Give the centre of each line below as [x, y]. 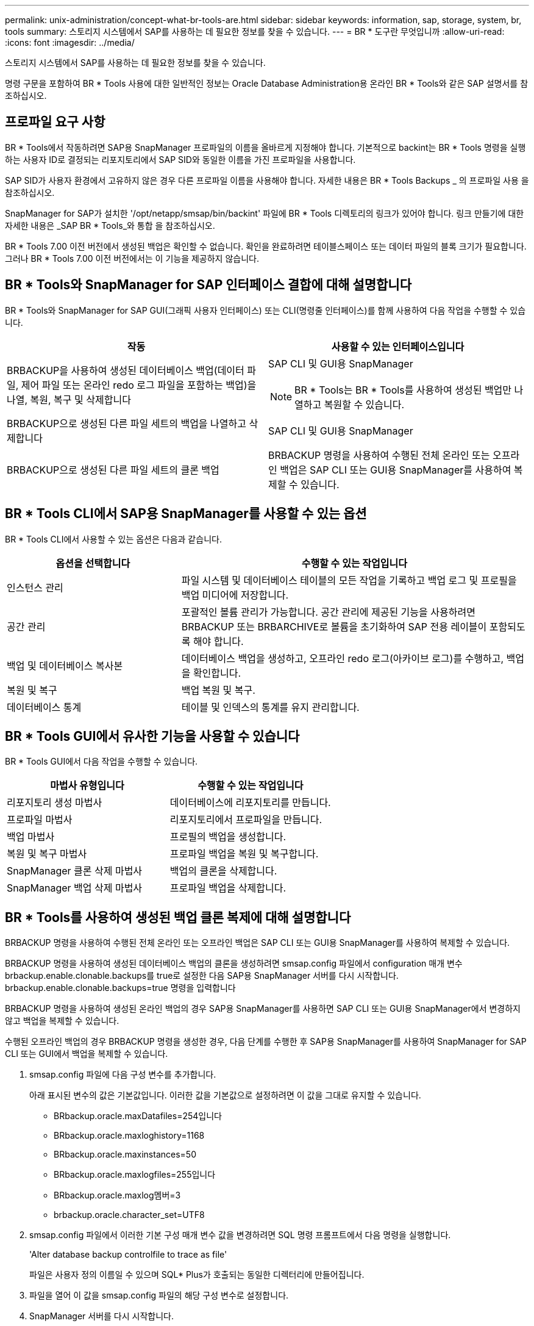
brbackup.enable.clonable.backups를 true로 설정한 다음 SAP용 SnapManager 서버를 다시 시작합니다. [202, 976]
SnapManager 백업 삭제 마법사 [75, 888]
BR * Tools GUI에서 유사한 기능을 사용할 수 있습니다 [152, 736]
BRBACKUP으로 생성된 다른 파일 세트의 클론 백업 [113, 470]
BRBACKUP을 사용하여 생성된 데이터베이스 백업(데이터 [126, 370]
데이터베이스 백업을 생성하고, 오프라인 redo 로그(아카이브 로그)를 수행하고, [343, 658]
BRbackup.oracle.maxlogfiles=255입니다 [135, 1175]
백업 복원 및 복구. [218, 690]
